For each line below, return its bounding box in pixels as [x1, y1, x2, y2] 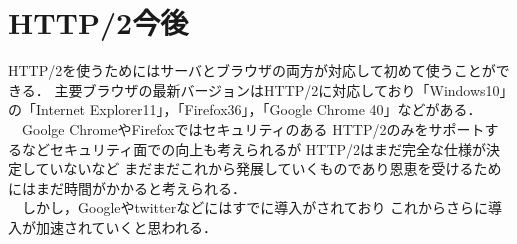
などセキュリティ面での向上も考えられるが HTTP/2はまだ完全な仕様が [21, 138, 487, 159]
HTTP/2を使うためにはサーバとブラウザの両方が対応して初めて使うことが [8, 60, 496, 81]
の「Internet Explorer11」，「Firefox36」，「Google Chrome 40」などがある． [8, 99, 482, 120]
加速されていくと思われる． [35, 216, 217, 237]
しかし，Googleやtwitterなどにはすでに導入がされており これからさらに [21, 197, 489, 218]
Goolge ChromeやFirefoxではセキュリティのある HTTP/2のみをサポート [21, 118, 485, 139]
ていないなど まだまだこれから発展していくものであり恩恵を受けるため [35, 158, 502, 179]
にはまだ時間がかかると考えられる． [8, 177, 246, 198]
